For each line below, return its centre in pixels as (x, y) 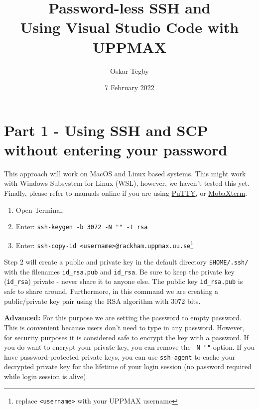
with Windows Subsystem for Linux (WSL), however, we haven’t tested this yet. (127, 183)
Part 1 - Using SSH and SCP (106, 130)
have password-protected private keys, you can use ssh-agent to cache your (120, 356)
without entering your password (116, 149)
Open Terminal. (40, 209)
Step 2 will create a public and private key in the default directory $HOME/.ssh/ (126, 262)
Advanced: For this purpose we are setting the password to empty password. (123, 318)
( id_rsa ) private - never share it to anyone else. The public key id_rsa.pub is (124, 281)
